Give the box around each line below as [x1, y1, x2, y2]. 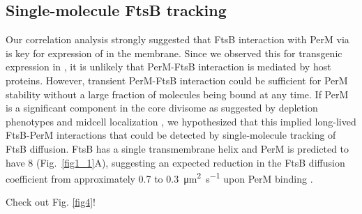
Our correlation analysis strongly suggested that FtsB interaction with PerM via [6, 32, 349, 47]
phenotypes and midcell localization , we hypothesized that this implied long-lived [6, 114, 356, 128]
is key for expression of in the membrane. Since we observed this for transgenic [6, 45, 342, 60]
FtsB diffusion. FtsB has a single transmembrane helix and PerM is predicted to [6, 141, 349, 155]
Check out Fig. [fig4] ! [6, 194, 96, 209]
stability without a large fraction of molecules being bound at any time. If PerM [6, 86, 349, 101]
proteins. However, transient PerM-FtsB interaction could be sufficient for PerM [6, 72, 348, 87]
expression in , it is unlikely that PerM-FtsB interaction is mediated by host [6, 59, 331, 74]
